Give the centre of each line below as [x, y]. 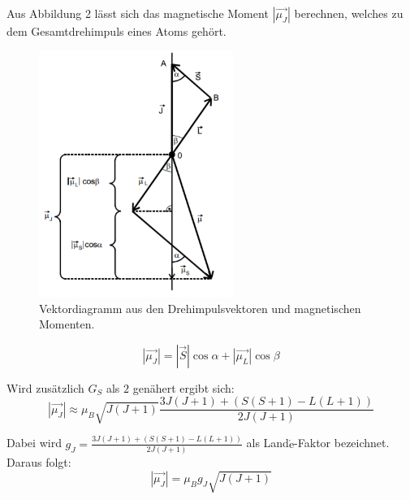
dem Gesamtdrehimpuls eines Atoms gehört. [117, 31]
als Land [268, 443]
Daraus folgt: [39, 462]
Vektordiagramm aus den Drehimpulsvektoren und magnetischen [200, 308]
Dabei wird [34, 443]
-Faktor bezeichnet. [342, 443]
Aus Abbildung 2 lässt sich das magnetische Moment [138, 13]
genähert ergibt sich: [183, 387]
